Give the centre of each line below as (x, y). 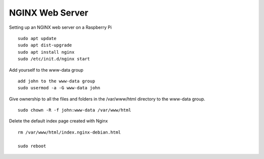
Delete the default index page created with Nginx (58, 121)
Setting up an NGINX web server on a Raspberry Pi (60, 27)
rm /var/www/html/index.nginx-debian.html (69, 132)
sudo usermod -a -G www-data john (59, 88)
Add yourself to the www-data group (46, 70)
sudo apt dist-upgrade (45, 45)
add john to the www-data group (56, 81)
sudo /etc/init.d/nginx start (54, 59)
